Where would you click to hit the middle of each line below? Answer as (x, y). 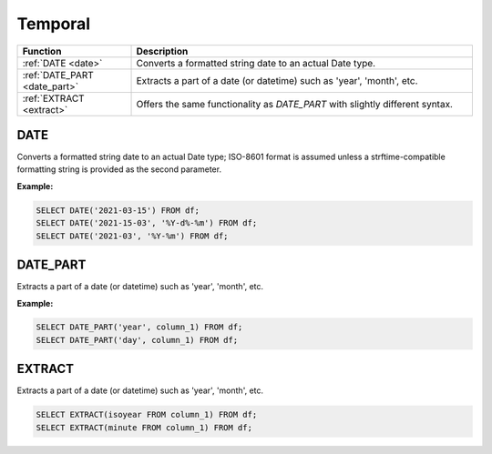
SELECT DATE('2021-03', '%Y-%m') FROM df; (132, 236)
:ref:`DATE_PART (58, 75)
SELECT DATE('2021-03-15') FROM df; (118, 210)
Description (162, 51)
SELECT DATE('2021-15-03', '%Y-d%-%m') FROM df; (147, 223)
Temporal (54, 24)
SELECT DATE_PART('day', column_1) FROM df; (137, 340)
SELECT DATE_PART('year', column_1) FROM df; (139, 327)
